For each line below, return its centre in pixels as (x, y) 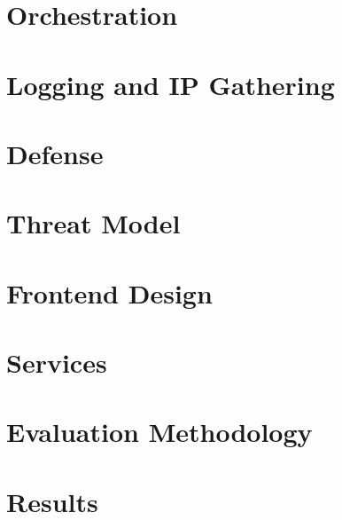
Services (57, 362)
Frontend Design (109, 292)
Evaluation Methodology (159, 432)
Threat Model (93, 223)
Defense (55, 153)
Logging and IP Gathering (171, 84)
